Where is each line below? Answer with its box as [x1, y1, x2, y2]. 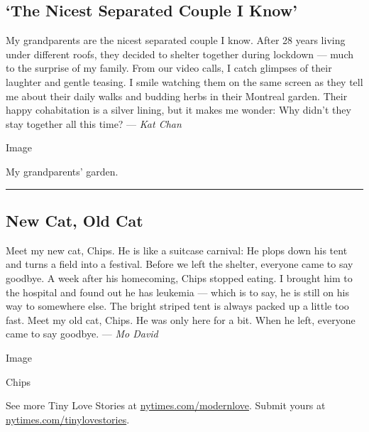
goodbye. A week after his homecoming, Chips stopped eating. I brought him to [6, 270, 353, 285]
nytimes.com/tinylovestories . [6, 411, 130, 426]
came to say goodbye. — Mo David [6, 326, 158, 341]
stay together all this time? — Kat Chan [6, 116, 182, 131]
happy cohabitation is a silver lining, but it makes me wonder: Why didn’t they [6, 102, 351, 117]
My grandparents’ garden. [6, 163, 119, 178]
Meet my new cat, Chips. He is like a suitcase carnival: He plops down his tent [6, 242, 348, 257]
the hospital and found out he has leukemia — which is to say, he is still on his [6, 284, 349, 299]
